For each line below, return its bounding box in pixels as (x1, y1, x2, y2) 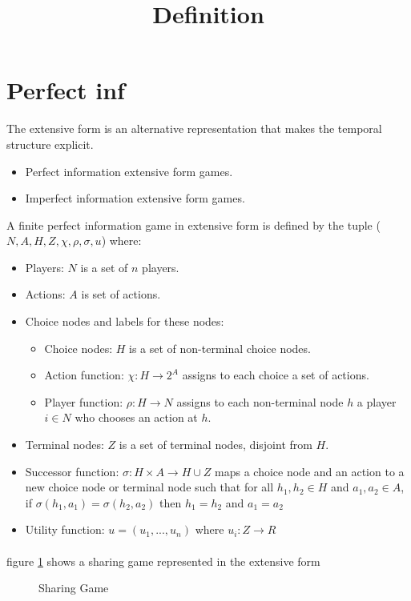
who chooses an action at (75, 409, 198, 426)
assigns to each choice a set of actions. (182, 367, 369, 383)
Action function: (44, 367, 124, 383)
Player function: (44, 393, 123, 410)
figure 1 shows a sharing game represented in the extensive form (6, 552, 320, 569)
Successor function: (25, 463, 119, 479)
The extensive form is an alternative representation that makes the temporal (6, 120, 382, 137)
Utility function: (25, 521, 105, 538)
